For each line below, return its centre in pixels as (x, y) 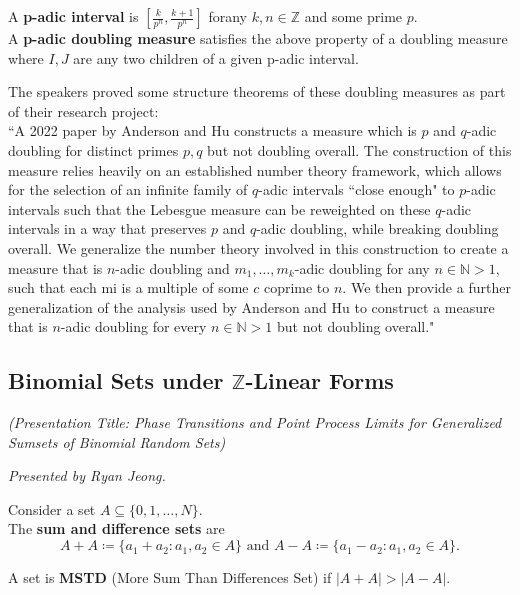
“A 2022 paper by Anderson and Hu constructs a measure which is (212, 130)
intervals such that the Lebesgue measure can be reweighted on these (219, 208)
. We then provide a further (426, 287)
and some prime (353, 16)
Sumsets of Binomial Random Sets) (117, 441)
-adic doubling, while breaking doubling (377, 228)
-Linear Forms (319, 380)
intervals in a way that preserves (107, 228)
